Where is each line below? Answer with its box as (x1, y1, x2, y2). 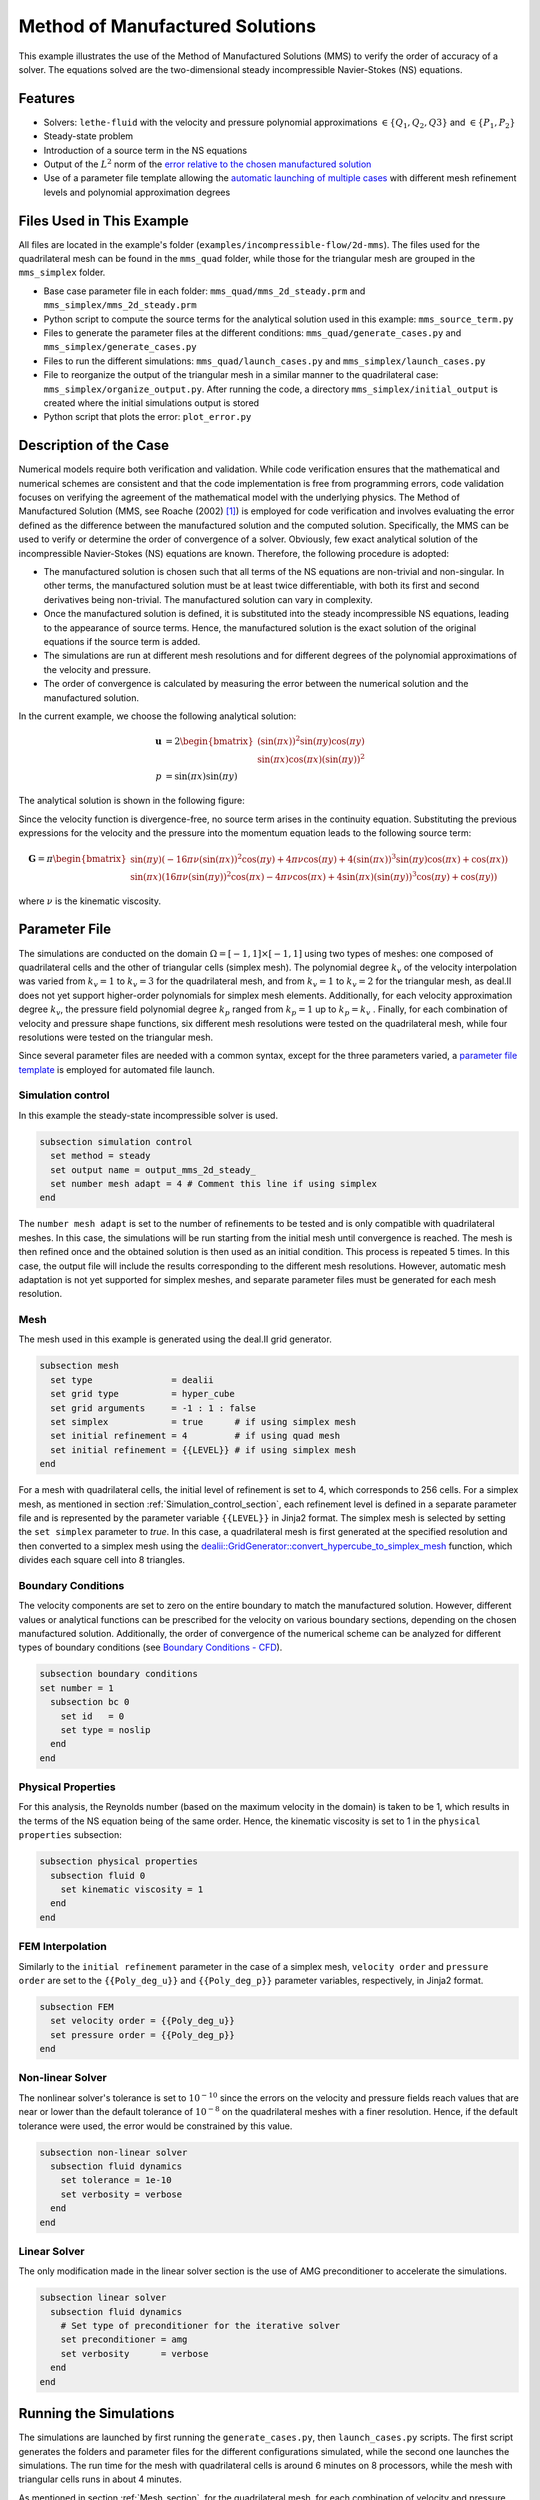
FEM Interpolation (18, 1940, 107, 1954)
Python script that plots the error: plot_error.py (43, 411, 252, 423)
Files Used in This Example (18, 212, 189, 229)
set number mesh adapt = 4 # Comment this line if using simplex (50, 1178, 378, 1189)
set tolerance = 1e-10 (60, 2175, 172, 2186)
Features (18, 90, 75, 107)
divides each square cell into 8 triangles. (18, 1554, 185, 1566)
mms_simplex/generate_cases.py (43, 341, 197, 353)
